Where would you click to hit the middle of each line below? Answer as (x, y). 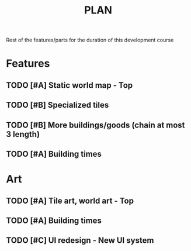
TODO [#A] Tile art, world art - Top (70, 200)
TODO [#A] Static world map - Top (70, 85)
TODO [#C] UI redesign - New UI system (80, 240)
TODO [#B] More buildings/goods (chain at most (95, 125)
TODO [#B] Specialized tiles (58, 105)
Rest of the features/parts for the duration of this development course (90, 40)
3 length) (23, 134)
